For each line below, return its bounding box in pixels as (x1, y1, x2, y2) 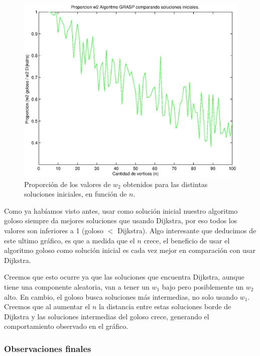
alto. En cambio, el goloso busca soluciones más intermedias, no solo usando (4, 291, 238, 302)
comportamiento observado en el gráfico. (4, 321, 128, 331)
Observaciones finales (4, 342, 91, 354)
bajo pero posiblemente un (162, 282, 244, 292)
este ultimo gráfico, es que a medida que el (4, 235, 135, 245)
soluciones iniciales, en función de (24, 189, 127, 199)
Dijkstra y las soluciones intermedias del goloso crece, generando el (4, 311, 209, 321)
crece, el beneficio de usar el (144, 235, 230, 245)
